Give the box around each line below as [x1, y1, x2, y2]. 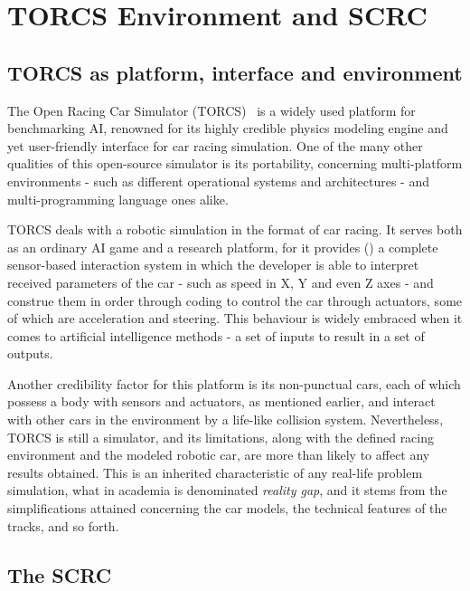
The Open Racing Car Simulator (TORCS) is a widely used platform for [7, 100, 416, 119]
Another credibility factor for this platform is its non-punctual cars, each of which [7, 374, 461, 393]
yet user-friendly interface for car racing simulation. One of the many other [7, 136, 423, 155]
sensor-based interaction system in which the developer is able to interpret [7, 255, 419, 274]
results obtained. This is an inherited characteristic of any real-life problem [7, 462, 423, 481]
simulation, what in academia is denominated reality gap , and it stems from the [7, 481, 447, 500]
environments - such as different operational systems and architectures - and [7, 171, 429, 190]
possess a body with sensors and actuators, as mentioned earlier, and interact [7, 392, 436, 411]
